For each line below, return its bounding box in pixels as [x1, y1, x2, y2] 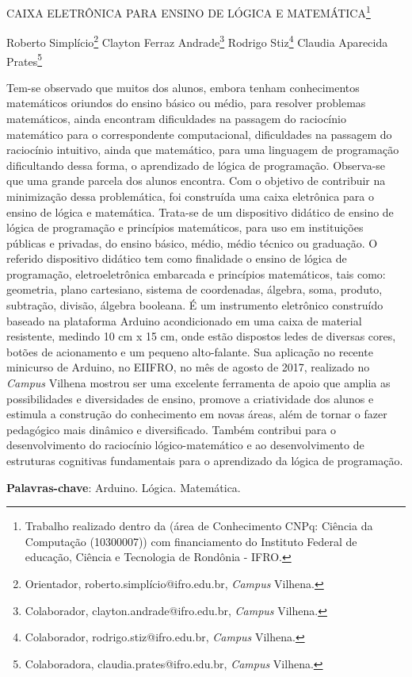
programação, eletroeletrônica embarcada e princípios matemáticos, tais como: [6, 265, 386, 282]
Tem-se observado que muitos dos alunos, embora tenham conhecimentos [6, 79, 360, 95]
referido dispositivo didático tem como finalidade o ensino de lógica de [6, 250, 347, 267]
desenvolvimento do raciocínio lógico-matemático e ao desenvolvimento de [6, 437, 364, 453]
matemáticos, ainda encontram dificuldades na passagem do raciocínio [6, 110, 346, 126]
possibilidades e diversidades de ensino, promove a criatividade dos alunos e [6, 390, 374, 406]
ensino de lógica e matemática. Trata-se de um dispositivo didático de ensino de [6, 203, 394, 220]
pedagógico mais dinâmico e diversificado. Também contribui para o [6, 421, 336, 437]
